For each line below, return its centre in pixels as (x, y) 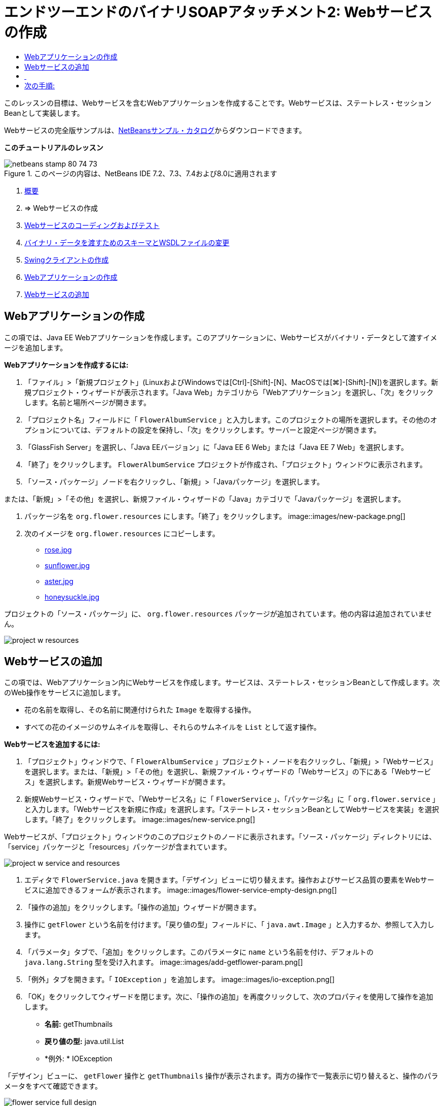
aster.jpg (59, 581)
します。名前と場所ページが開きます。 (87, 402)
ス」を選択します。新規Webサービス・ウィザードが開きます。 (127, 782)
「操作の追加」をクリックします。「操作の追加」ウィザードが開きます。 (143, 907)
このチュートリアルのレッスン (54, 147)
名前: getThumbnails (79, 1024)
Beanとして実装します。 (44, 113)
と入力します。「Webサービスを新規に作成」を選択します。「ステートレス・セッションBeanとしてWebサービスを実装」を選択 (232, 809)
